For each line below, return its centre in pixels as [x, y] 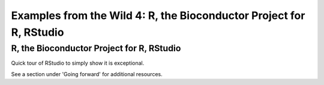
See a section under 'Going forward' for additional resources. [87, 74]
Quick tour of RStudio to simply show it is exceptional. [78, 63]
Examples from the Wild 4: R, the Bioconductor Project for [158, 15]
